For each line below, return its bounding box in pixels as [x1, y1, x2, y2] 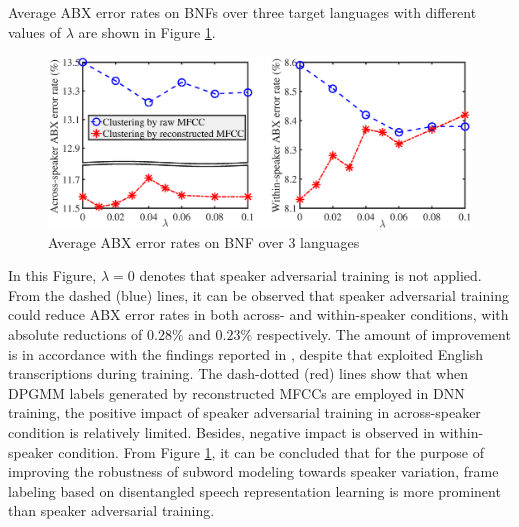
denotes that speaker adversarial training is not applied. [139, 265, 482, 286]
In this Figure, [8, 265, 97, 286]
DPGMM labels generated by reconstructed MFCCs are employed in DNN [8, 382, 465, 403]
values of [8, 21, 61, 42]
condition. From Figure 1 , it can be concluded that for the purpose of [58, 441, 485, 462]
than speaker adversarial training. [8, 500, 215, 521]
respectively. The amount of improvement [256, 323, 511, 344]
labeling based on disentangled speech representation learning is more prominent [8, 480, 501, 501]
